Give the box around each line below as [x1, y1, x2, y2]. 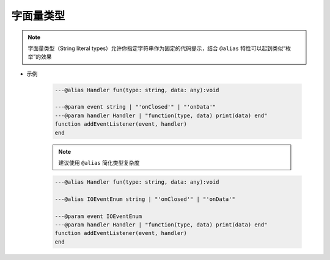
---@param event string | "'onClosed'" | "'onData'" [54, 104, 216, 110]
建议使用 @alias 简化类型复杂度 [58, 159, 140, 167]
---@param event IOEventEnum [54, 212, 142, 220]
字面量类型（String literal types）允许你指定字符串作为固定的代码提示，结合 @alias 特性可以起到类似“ [28, 45, 286, 52]
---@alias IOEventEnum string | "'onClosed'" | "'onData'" [54, 195, 235, 203]
